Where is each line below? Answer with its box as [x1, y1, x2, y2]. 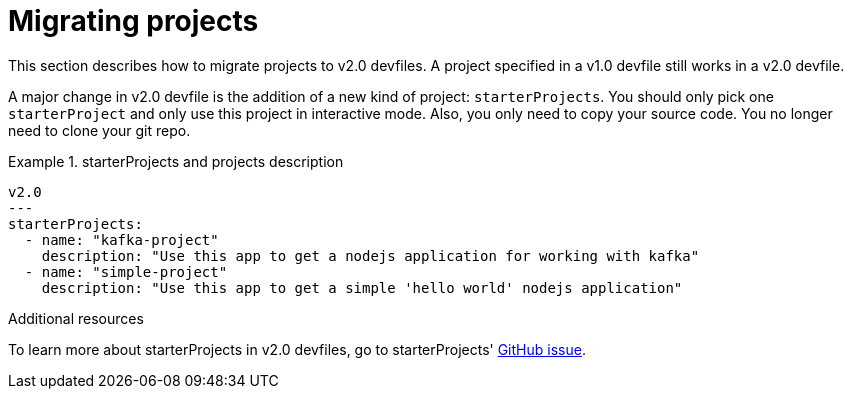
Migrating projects [8, 4, 259, 38]
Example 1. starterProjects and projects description [8, 152, 344, 170]
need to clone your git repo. [8, 121, 191, 139]
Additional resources [8, 309, 144, 327]
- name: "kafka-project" [24, 231, 219, 248]
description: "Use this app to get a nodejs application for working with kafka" [41, 247, 700, 264]
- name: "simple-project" [24, 263, 228, 280]
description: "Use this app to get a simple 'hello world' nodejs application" [41, 279, 683, 296]
